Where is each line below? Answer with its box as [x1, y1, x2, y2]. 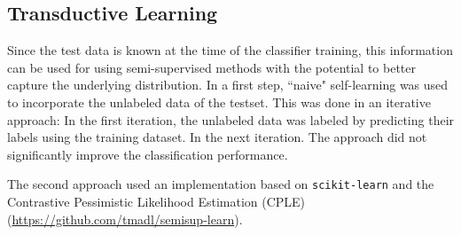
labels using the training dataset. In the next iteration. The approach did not [7, 128, 427, 146]
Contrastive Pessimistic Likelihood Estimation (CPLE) [7, 192, 306, 211]
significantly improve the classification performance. [7, 145, 288, 163]
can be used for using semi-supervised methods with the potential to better [7, 58, 417, 76]
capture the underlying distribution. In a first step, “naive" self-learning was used [7, 75, 449, 94]
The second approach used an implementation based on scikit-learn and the [7, 175, 434, 193]
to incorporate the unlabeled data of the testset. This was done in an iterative [7, 92, 431, 111]
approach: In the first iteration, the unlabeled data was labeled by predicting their [7, 110, 455, 129]
